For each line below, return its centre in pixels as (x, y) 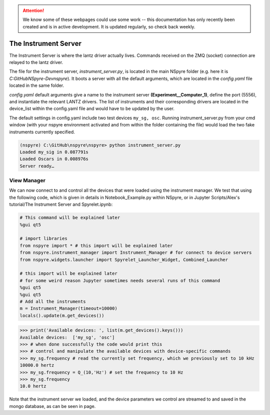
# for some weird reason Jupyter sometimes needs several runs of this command (120, 280)
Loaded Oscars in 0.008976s (54, 159)
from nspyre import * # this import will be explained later (96, 245)
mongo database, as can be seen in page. (52, 406)
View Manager (27, 181)
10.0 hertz (33, 386)
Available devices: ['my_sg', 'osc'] (67, 337)
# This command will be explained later (70, 218)
